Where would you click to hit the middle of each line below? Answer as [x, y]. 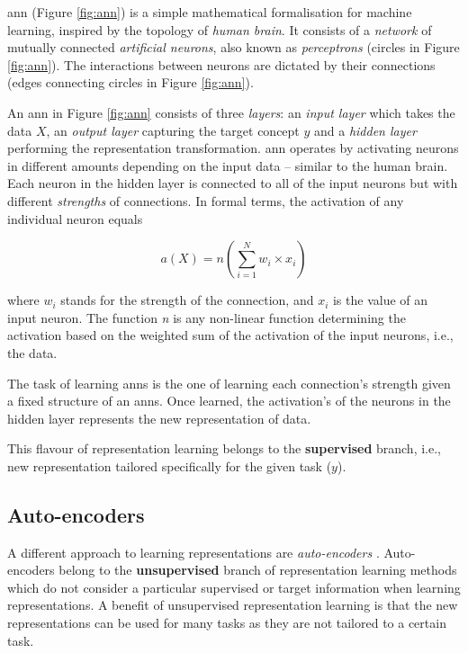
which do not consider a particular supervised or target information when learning [234, 587]
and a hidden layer [365, 130]
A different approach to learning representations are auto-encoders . [193, 552]
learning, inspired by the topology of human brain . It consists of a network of [220, 29]
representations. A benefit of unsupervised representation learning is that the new [233, 605]
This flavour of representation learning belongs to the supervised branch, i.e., [224, 448]
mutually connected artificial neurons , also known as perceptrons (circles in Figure [234, 47]
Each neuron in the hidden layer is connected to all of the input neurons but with [233, 183]
